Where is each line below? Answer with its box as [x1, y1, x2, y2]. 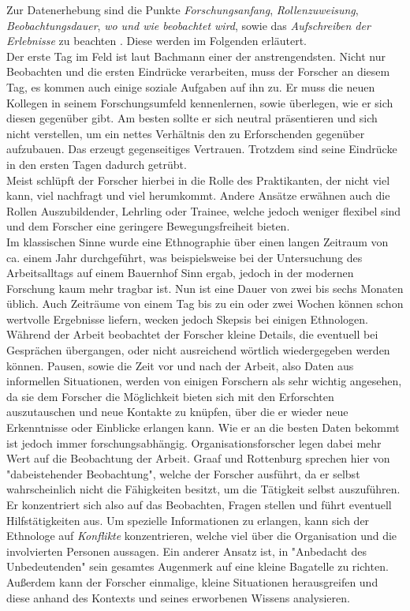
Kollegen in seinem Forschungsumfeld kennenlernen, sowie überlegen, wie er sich [6, 94, 393, 111]
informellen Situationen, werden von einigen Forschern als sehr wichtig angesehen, [6, 373, 402, 389]
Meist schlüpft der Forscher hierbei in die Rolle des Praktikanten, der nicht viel [6, 171, 390, 188]
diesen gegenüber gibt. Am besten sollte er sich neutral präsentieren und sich [6, 110, 378, 126]
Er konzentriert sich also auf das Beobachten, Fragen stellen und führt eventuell [6, 497, 392, 512]
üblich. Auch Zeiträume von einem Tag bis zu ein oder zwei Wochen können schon [6, 295, 404, 312]
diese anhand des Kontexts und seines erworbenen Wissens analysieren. [6, 589, 350, 605]
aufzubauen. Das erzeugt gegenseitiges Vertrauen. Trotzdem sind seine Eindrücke [6, 141, 397, 157]
